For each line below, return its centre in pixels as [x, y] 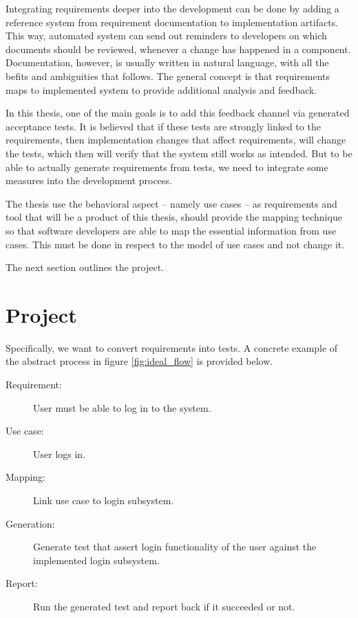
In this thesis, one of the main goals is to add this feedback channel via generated [178, 113]
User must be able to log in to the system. [122, 407]
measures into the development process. [89, 180]
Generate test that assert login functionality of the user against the [175, 547]
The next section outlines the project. [85, 267]
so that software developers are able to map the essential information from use [171, 230]
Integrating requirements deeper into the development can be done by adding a [172, 8]
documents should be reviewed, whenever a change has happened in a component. [178, 49]
